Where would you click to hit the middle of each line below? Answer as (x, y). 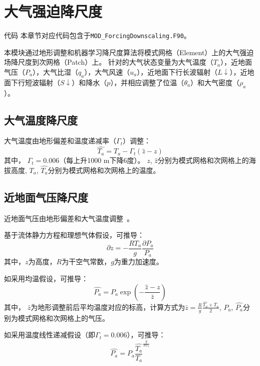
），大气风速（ (107, 71)
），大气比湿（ (55, 71)
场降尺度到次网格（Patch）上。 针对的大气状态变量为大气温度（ (109, 62)
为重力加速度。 (139, 261)
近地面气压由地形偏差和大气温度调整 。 (69, 218)
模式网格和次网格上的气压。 (63, 318)
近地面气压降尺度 (46, 197)
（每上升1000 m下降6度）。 (102, 160)
